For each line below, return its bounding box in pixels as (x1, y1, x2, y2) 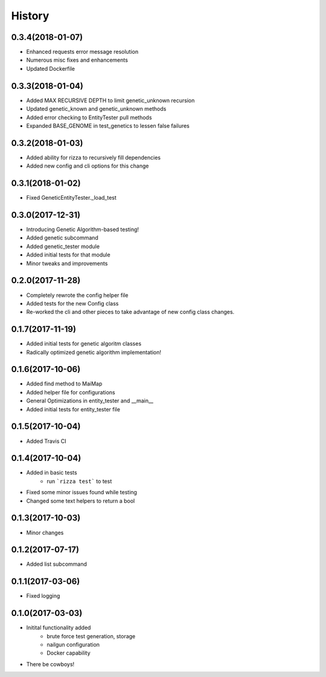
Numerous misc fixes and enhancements (26, 56, 128, 64)
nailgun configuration (46, 641, 100, 649)
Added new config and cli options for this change (26, 162, 149, 169)
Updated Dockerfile (26, 65, 75, 72)
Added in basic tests (26, 469, 78, 476)
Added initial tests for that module (26, 251, 111, 258)
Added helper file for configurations (26, 388, 115, 396)
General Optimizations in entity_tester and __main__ (26, 397, 154, 405)
